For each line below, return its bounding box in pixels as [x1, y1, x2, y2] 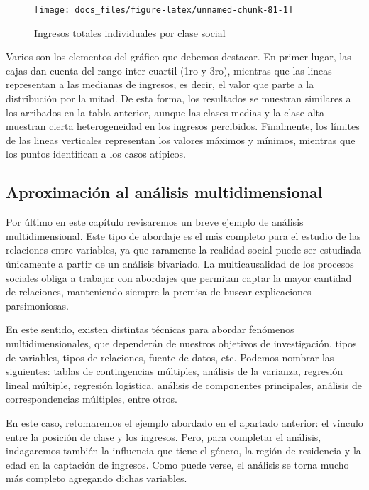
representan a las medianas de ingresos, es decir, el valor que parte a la [6, 77, 314, 92]
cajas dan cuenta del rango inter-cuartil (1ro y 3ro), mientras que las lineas [6, 62, 332, 77]
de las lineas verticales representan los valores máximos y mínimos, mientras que [6, 132, 356, 147]
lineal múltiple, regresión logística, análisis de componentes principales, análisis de [6, 377, 363, 392]
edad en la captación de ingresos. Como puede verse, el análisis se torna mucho [6, 457, 349, 472]
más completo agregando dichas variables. [6, 471, 187, 486]
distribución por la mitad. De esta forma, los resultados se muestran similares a [6, 91, 351, 106]
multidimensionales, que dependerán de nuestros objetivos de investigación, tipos [6, 335, 357, 350]
